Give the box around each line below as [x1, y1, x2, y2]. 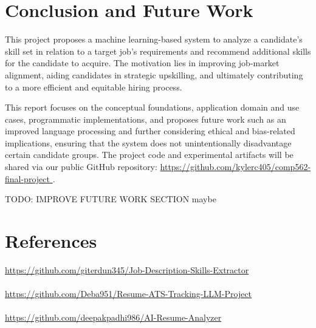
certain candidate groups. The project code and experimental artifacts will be [5, 148, 294, 161]
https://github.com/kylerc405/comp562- [160, 160, 311, 173]
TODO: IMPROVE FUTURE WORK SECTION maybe [5, 193, 216, 205]
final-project [5, 172, 50, 185]
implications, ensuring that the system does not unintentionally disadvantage [5, 136, 292, 149]
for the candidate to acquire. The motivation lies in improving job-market [5, 56, 280, 69]
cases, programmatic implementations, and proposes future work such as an [5, 112, 286, 125]
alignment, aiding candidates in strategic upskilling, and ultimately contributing [5, 68, 303, 81]
